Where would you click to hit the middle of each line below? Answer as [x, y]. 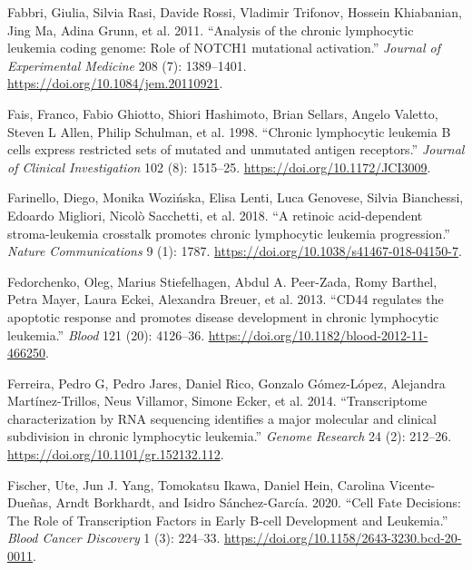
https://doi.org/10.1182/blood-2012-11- [318, 334]
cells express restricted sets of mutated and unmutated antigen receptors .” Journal [236, 149]
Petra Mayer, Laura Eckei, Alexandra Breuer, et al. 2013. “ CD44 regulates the [226, 299]
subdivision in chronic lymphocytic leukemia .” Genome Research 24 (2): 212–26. [230, 436]
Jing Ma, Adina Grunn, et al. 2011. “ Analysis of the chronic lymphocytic [211, 29]
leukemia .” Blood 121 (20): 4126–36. [106, 334]
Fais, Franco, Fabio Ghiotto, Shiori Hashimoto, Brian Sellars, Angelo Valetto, [223, 113]
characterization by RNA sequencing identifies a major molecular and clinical [222, 418]
